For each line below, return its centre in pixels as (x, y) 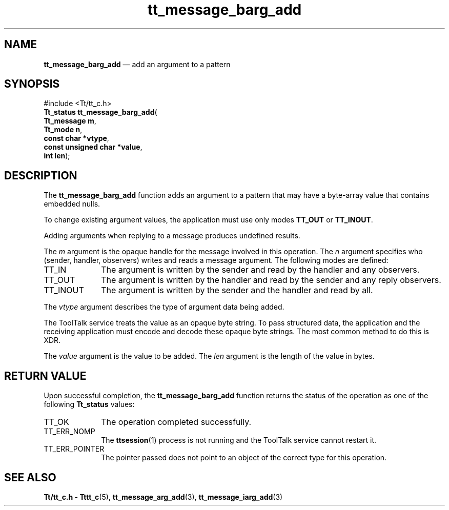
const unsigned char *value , (93, 147)
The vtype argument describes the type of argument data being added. (164, 307)
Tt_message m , (70, 121)
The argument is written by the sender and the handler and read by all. (237, 290)
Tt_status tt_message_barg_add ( (100, 112)
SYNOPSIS (32, 84)
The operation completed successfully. (176, 422)
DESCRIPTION (41, 175)
